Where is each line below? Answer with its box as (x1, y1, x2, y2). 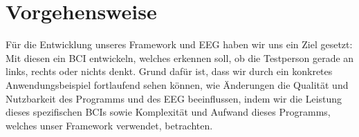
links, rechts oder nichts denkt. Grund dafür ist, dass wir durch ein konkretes (6, 64, 333, 78)
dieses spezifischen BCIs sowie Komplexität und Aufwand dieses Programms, (6, 105, 331, 119)
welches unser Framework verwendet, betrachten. (6, 118, 213, 132)
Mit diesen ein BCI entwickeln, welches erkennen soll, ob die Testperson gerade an (6, 50, 354, 65)
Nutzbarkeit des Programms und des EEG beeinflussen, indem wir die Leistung (6, 91, 342, 105)
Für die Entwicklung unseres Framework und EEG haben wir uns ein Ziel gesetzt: (6, 37, 353, 52)
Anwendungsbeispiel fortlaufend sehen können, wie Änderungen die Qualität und (6, 77, 349, 92)
